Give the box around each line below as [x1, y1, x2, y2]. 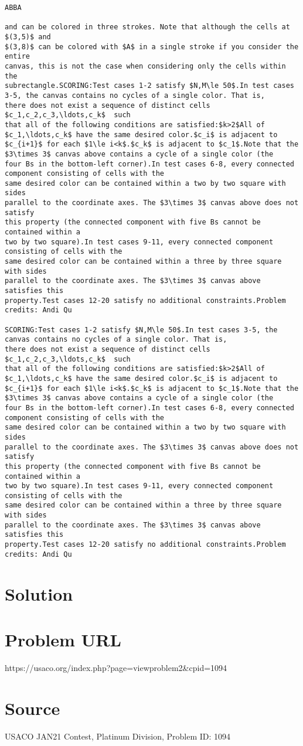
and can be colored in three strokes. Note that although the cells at [5, 23, 290, 32]
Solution [5, 581, 73, 605]
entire [5, 52, 30, 61]
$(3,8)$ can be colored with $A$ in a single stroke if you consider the [5, 42, 299, 51]
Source [5, 696, 60, 720]
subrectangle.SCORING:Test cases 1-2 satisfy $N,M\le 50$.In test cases [5, 81, 294, 90]
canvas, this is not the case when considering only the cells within [5, 62, 286, 70]
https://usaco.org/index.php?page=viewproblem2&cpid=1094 [5, 661, 227, 673]
